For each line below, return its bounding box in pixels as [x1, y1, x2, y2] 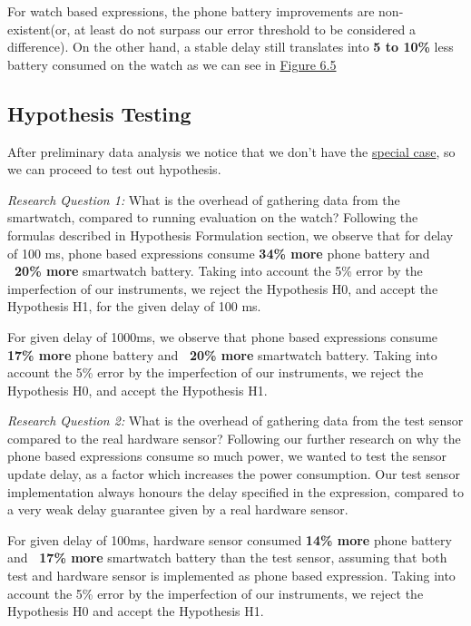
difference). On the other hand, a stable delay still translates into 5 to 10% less [7, 37, 454, 56]
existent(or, [7, 19, 71, 38]
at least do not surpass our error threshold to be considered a [74, 19, 417, 38]
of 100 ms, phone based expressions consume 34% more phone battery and [7, 243, 430, 262]
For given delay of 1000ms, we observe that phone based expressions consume [7, 327, 438, 346]
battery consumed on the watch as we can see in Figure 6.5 [7, 54, 337, 73]
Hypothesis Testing [7, 99, 191, 127]
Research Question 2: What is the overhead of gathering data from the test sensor [7, 411, 464, 430]
